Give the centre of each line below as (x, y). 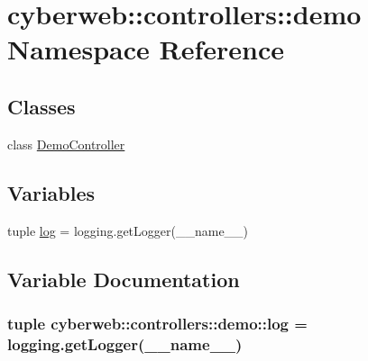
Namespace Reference (146, 49)
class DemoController (66, 144)
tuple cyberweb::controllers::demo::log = (157, 323)
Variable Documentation (124, 279)
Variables (51, 192)
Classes (41, 106)
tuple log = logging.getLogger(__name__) (128, 230)
